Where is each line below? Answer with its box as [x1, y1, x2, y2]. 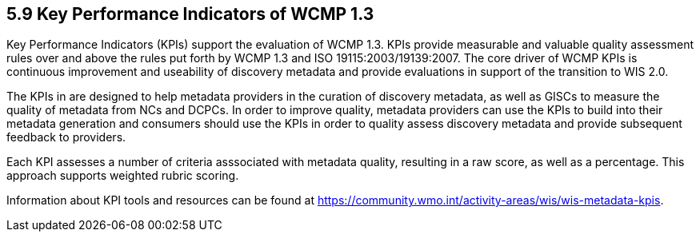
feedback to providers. [6, 130, 126, 145]
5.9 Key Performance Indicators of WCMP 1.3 [6, 4, 374, 24]
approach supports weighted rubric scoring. [6, 169, 239, 183]
